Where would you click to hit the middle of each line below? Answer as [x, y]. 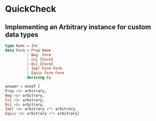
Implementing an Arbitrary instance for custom [78, 27]
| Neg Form [39, 55]
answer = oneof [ [23, 86]
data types [22, 34]
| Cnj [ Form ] [40, 60]
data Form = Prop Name [28, 50]
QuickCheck [31, 9]
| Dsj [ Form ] [40, 64]
